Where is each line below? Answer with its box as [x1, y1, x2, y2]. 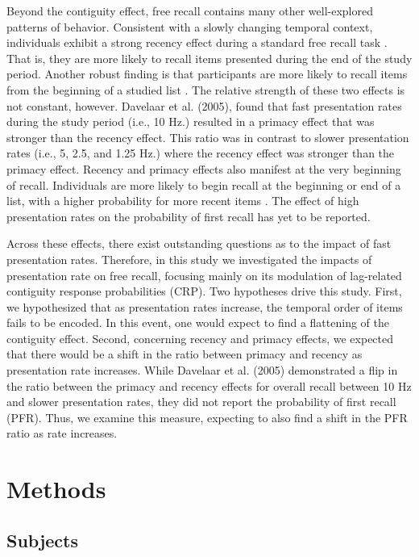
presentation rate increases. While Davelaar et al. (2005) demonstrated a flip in [6, 362, 398, 379]
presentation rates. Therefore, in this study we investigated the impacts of [6, 250, 372, 267]
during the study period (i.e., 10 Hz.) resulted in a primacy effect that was [6, 113, 375, 130]
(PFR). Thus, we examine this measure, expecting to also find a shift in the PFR [6, 408, 408, 425]
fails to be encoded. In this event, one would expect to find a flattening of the [6, 314, 389, 331]
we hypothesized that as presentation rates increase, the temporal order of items [6, 298, 403, 315]
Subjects [6, 527, 79, 552]
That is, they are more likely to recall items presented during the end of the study [6, 49, 413, 66]
